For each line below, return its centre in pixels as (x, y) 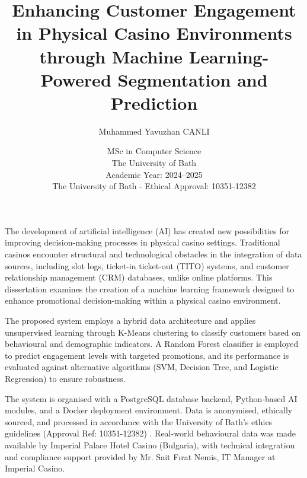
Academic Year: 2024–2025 (154, 174)
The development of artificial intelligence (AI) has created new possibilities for (147, 230)
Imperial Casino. (35, 468)
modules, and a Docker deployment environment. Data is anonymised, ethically (149, 410)
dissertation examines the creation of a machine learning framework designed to (150, 289)
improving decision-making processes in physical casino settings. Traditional (143, 242)
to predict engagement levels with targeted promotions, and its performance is (147, 355)
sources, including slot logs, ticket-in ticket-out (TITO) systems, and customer (147, 265)
